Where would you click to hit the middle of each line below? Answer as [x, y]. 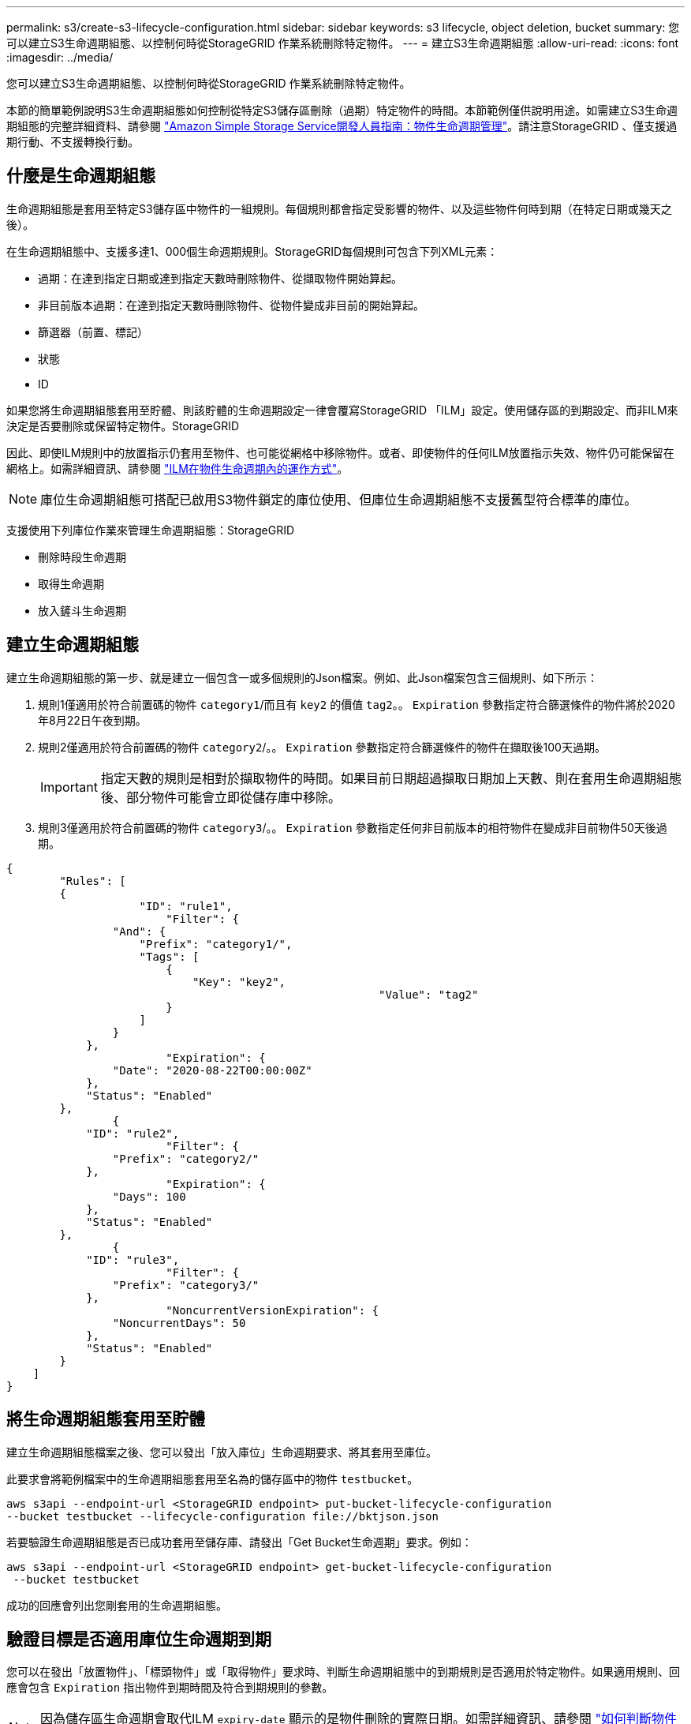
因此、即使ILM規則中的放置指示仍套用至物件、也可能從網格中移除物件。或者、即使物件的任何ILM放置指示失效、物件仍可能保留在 [340, 452]
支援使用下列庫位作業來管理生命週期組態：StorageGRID [151, 530]
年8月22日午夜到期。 [92, 720]
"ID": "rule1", [186, 906]
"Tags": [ [169, 956]
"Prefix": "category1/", [216, 944]
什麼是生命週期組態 [81, 176]
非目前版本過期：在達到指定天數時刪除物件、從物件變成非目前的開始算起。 [231, 305]
